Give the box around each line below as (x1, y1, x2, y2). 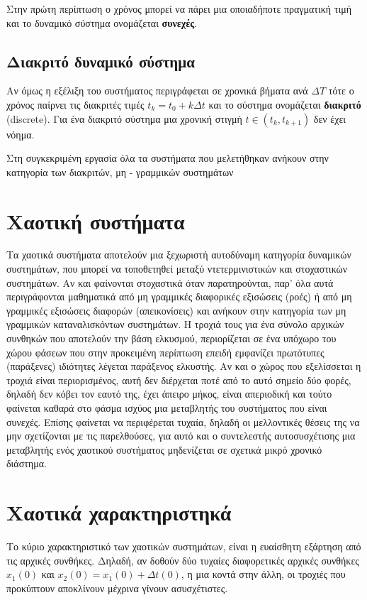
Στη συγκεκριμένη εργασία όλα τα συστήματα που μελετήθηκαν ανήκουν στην (6, 151, 329, 165)
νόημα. (6, 126, 35, 141)
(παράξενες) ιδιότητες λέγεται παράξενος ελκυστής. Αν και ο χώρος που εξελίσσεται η (6, 359, 361, 373)
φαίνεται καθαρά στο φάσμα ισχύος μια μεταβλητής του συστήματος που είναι (6, 400, 327, 415)
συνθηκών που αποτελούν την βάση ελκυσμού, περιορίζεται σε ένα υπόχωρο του (6, 331, 337, 346)
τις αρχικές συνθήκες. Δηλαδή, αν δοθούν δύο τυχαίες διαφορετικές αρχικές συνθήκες (6, 552, 359, 567)
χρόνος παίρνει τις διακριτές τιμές (6, 97, 145, 111)
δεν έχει (313, 111, 346, 126)
